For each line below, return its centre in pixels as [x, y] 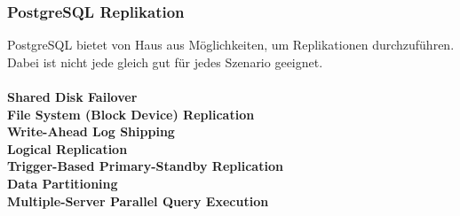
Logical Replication [67, 148]
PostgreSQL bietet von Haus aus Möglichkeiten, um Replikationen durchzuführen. [231, 45]
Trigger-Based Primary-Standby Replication [145, 166]
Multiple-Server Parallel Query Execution [138, 201]
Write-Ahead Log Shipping [91, 131]
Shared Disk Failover [72, 96]
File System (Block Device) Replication [131, 114]
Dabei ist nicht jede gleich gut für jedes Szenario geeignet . [165, 62]
